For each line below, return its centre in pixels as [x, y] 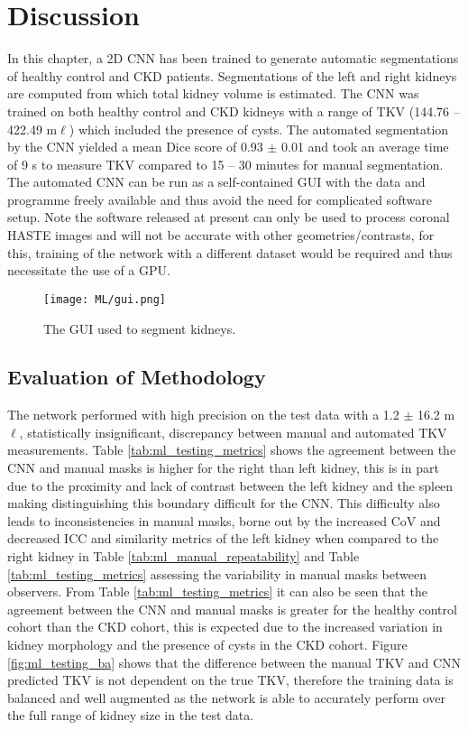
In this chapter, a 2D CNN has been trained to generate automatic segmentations [233, 58]
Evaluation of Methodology [137, 377]
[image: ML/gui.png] [105, 299]
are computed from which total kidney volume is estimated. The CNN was [213, 93]
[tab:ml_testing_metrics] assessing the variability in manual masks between [217, 573]
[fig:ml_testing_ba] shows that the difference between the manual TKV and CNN [234, 662]
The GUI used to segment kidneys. [140, 328]
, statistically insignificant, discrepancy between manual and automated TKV [233, 432]
